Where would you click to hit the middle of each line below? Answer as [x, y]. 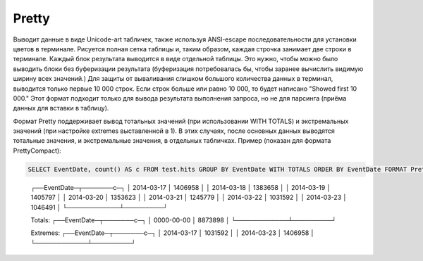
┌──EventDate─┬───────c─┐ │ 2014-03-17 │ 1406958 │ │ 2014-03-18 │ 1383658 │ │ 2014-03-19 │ [181, 187]
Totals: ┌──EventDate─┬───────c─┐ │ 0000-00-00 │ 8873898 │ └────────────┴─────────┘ [184, 220]
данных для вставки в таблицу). [61, 108]
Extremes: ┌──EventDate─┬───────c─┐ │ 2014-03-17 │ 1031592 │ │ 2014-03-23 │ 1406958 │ [173, 233]
